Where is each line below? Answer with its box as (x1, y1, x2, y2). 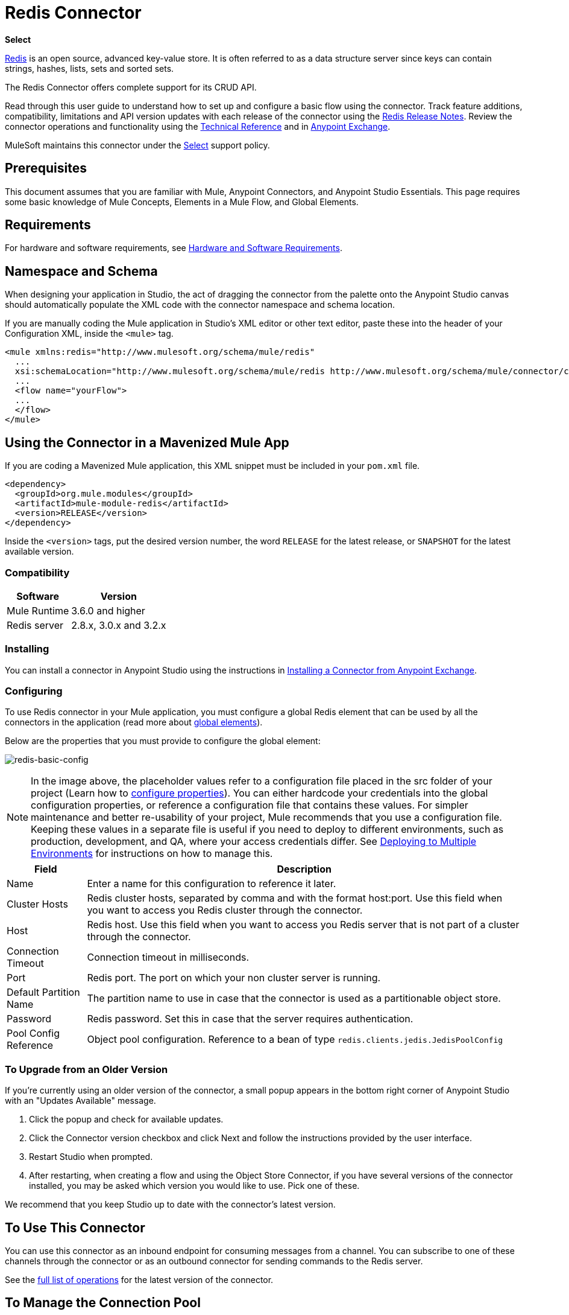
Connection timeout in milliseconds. (87, 951, 250, 964)
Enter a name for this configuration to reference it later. (87, 877, 336, 890)
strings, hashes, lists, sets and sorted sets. (5, 63, 174, 74)
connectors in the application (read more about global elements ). (5, 717, 263, 728)
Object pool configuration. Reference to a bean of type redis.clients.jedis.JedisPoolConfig (87, 1033, 503, 1046)
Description (277, 863, 332, 876)
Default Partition (7, 986, 80, 999)
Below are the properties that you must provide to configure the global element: (5, 736, 321, 747)
